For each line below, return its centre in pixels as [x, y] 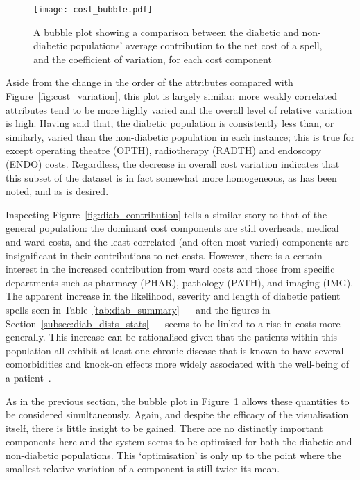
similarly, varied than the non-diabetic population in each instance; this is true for [180, 136]
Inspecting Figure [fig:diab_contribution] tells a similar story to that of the [166, 214]
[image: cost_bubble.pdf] [93, 10]
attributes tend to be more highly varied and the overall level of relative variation [179, 109]
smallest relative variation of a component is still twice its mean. [143, 469]
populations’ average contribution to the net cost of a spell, [196, 45]
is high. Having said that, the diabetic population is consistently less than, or [170, 123]
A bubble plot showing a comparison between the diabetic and [166, 32]
